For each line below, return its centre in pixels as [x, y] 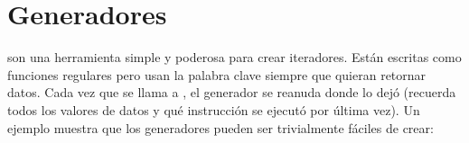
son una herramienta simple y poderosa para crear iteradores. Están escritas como [234, 57]
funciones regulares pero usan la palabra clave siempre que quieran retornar [217, 74]
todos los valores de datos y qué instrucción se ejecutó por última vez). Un [214, 109]
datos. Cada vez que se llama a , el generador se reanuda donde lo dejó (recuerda [232, 92]
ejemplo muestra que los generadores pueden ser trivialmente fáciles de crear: [220, 127]
